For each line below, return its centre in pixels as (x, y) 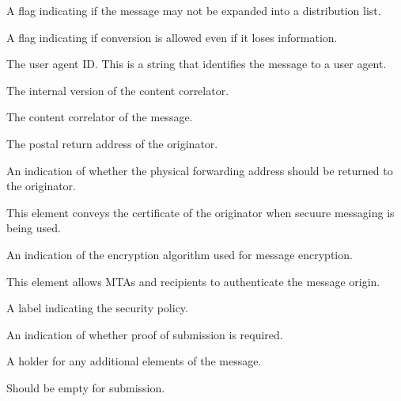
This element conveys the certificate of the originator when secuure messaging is (200, 212)
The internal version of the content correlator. (118, 90)
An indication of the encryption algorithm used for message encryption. (180, 254)
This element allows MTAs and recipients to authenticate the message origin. (193, 281)
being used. (34, 228)
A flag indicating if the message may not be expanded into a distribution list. (194, 10)
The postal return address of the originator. (112, 143)
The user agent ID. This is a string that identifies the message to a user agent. (197, 64)
